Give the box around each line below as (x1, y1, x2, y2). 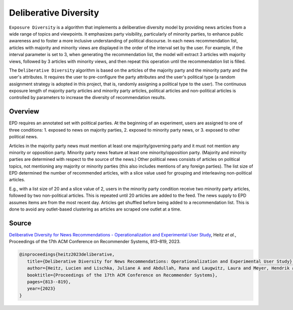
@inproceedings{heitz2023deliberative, (19, 252, 115, 257)
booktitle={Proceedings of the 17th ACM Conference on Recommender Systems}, (27, 272, 218, 278)
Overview (9, 107, 40, 116)
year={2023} (27, 286, 56, 291)
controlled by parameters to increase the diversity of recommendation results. (9, 95, 166, 100)
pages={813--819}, (27, 279, 71, 285)
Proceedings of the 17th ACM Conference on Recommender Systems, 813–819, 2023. (9, 239, 181, 245)
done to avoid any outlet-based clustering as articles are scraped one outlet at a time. (9, 206, 182, 212)
